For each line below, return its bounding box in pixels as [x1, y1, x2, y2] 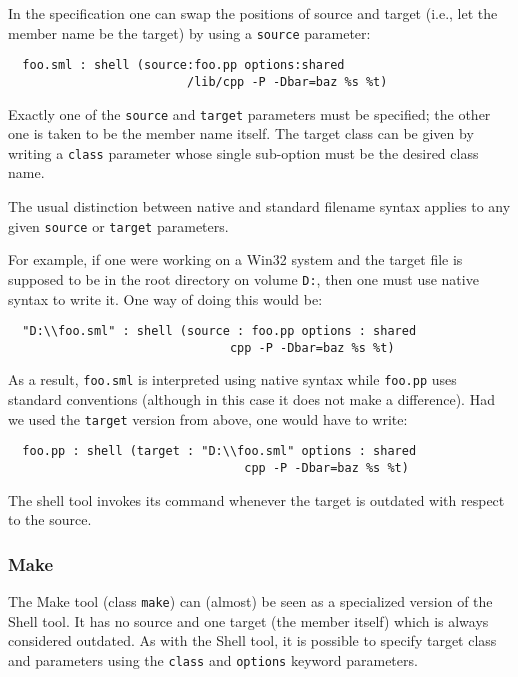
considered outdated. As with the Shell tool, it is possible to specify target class [8, 630, 497, 651]
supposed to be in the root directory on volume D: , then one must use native [8, 268, 479, 289]
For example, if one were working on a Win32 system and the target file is [8, 249, 463, 270]
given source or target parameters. [8, 215, 229, 236]
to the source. [8, 509, 92, 530]
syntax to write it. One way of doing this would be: [8, 288, 323, 309]
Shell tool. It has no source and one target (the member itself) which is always [8, 610, 489, 631]
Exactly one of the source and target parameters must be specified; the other [8, 103, 491, 124]
